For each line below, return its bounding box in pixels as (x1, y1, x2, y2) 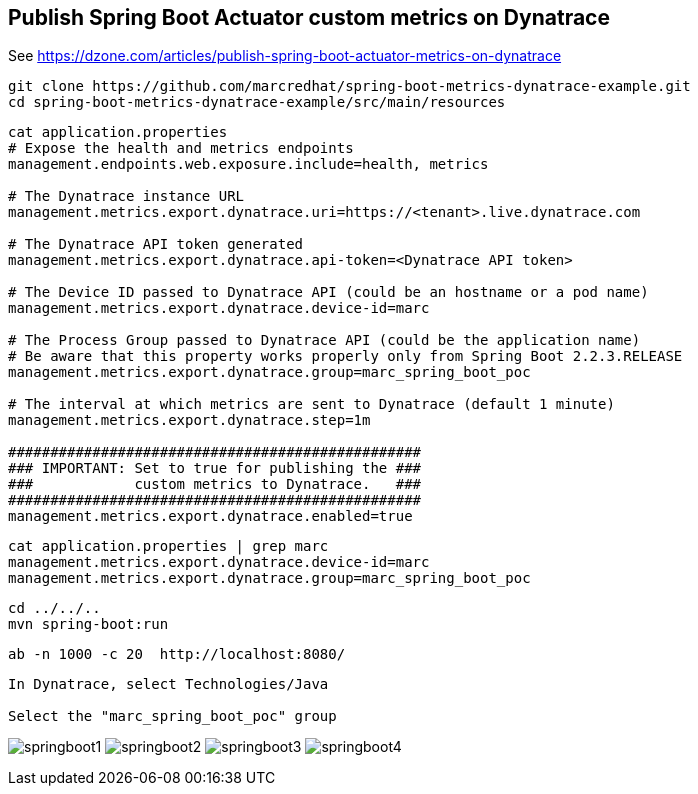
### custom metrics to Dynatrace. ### (8, 476, 422, 493)
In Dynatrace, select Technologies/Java (8, 676, 329, 693)
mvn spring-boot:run (8, 616, 169, 633)
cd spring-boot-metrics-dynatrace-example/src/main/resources (8, 94, 506, 111)
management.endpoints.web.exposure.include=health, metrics (8, 156, 489, 173)
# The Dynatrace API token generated (8, 236, 304, 253)
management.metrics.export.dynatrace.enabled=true (8, 508, 413, 525)
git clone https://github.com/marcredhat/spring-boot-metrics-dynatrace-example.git (8, 78, 691, 95)
